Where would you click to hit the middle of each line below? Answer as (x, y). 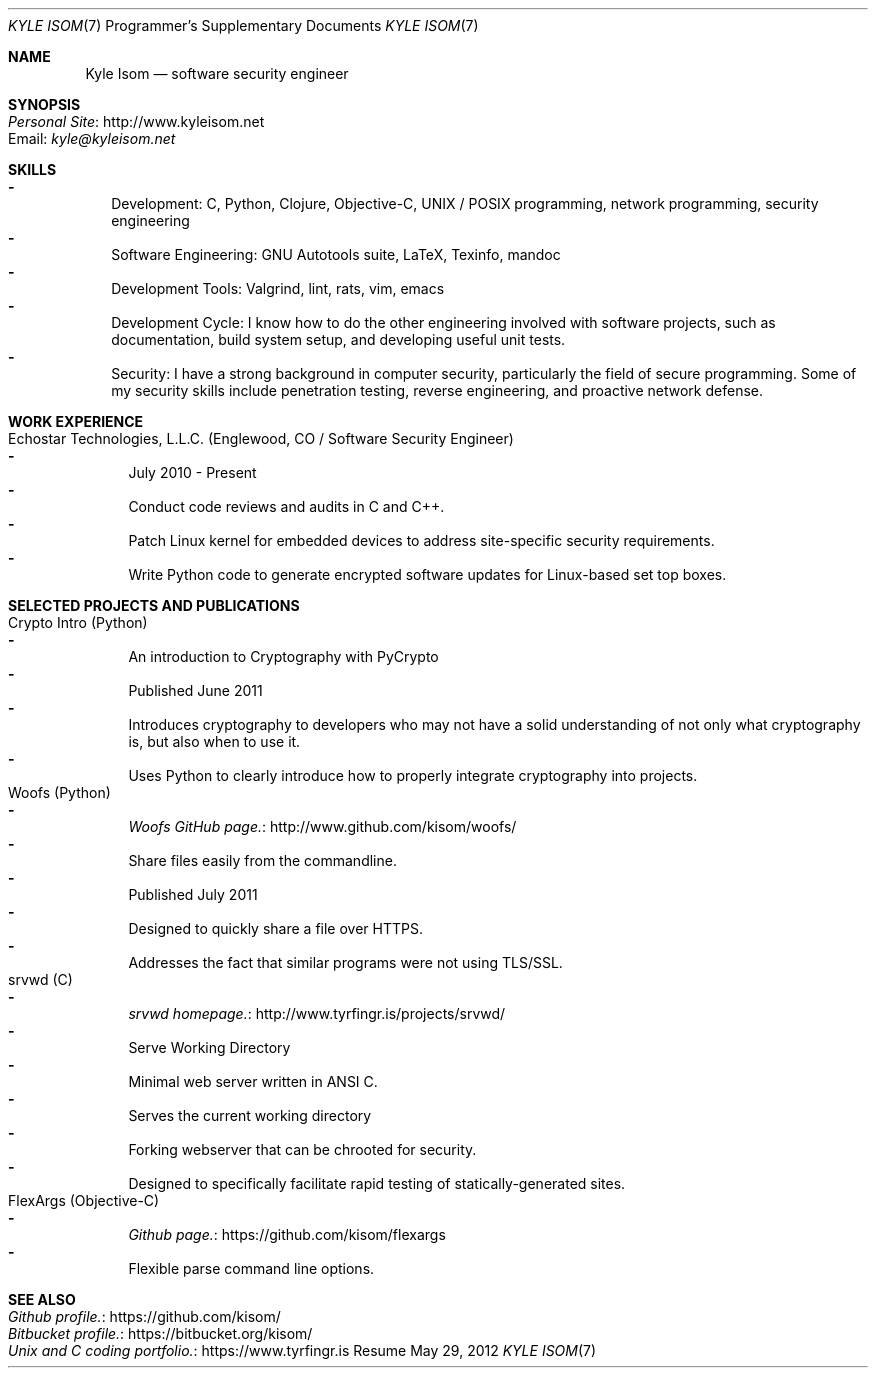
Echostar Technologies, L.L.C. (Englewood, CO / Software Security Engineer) (261, 438)
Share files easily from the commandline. (262, 860)
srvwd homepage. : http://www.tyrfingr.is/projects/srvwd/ (317, 1013)
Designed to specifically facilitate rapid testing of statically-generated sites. (377, 1183)
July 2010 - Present (192, 472)
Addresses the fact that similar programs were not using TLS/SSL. (345, 962)
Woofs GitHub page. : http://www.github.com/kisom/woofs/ (322, 826)
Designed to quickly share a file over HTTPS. (275, 928)
